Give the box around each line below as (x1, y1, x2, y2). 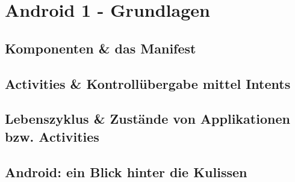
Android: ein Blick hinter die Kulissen (5, 162, 247, 181)
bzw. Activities (5, 127, 99, 145)
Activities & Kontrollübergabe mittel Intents (5, 74, 291, 93)
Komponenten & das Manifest (5, 38, 196, 57)
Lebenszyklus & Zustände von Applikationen (5, 109, 290, 128)
